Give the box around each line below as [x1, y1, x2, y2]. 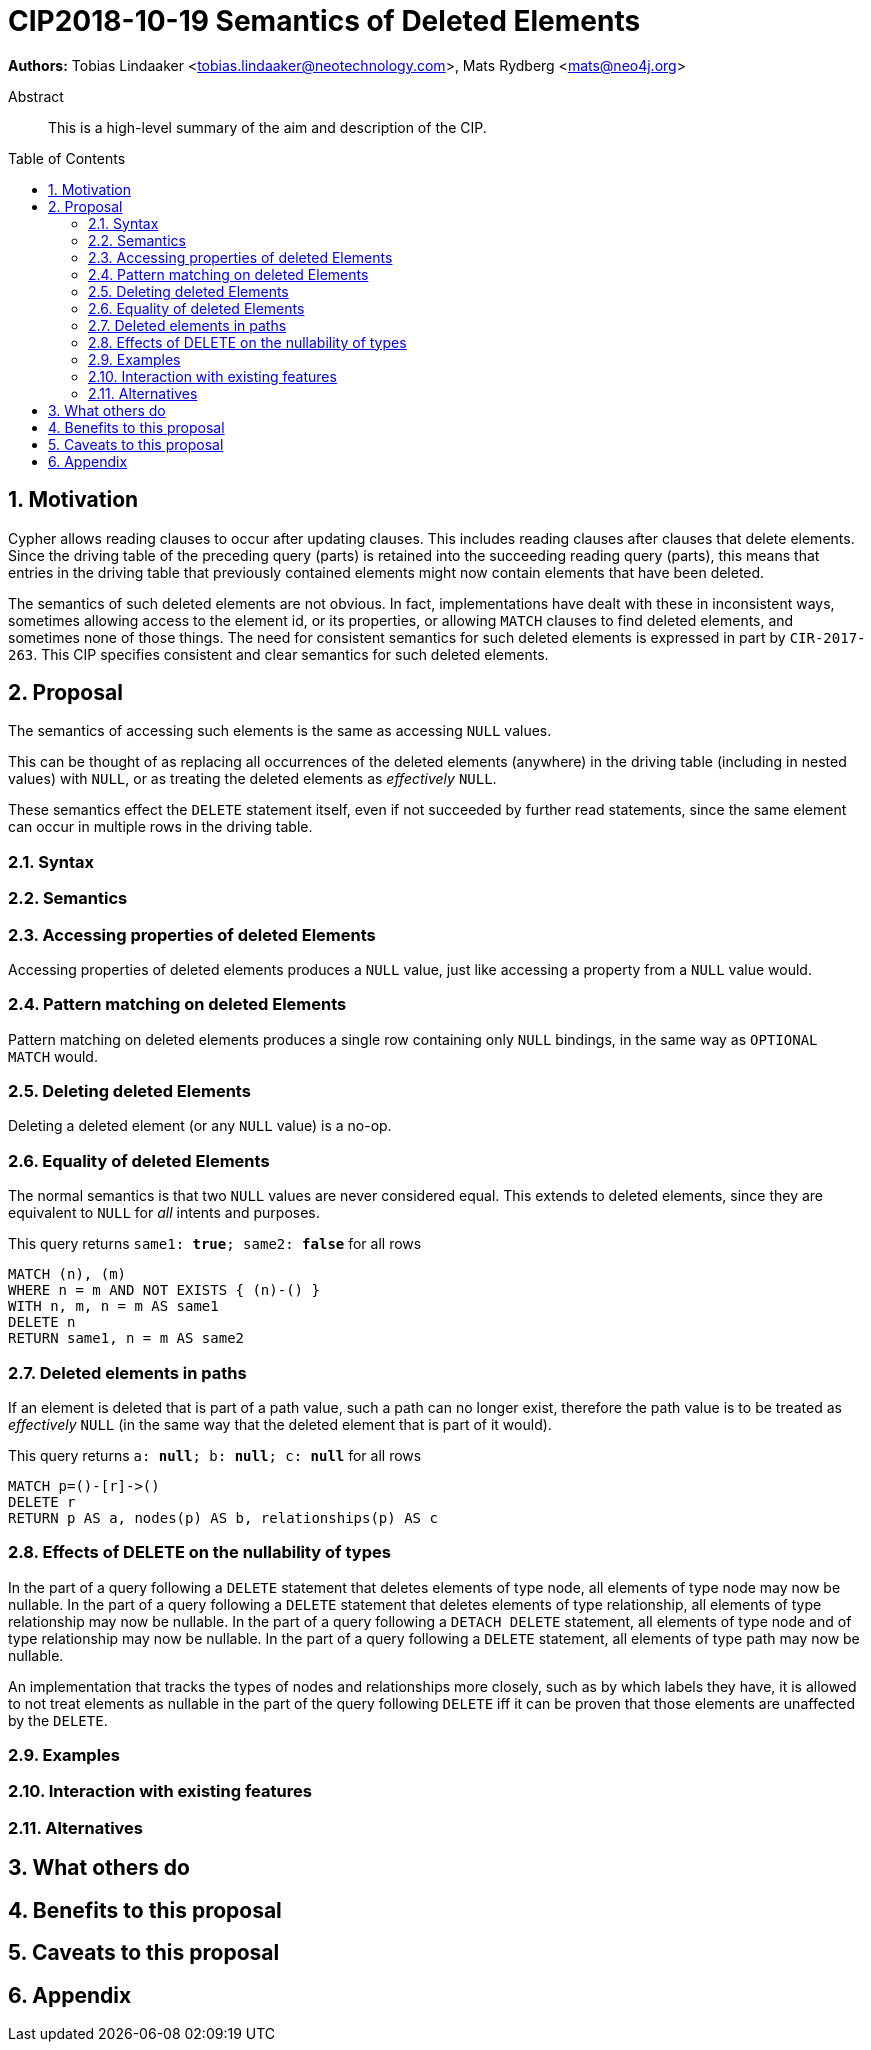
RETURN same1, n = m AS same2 [8, 1330, 245, 1347]
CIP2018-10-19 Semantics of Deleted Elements [8, 4, 641, 38]
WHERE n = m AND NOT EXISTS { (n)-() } [8, 1282, 320, 1299]
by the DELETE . [8, 1711, 108, 1729]
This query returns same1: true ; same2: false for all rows [8, 1235, 422, 1253]
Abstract [8, 87, 64, 105]
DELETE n [8, 1314, 76, 1331]
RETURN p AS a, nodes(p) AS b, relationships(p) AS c [8, 1509, 438, 1526]
